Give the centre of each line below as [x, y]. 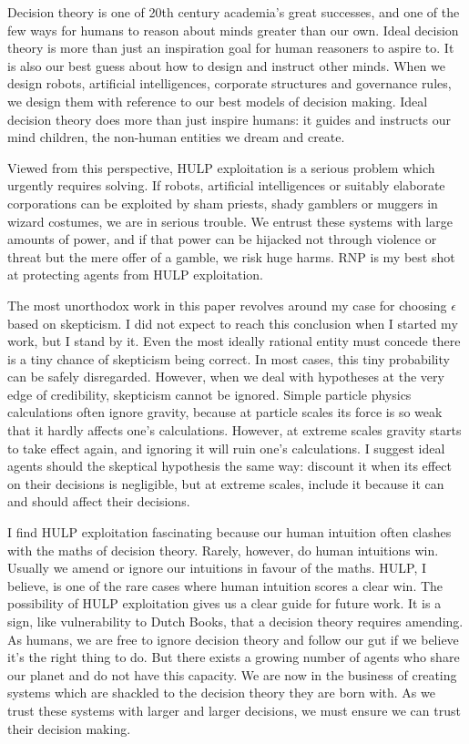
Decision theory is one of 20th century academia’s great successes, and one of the [234, 12]
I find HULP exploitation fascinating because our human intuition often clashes [229, 532]
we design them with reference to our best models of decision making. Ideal [218, 101]
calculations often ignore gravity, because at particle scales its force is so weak [225, 412]
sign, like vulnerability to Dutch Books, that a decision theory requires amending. [235, 621]
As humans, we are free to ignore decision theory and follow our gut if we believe [233, 639]
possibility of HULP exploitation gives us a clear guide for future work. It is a [224, 603]
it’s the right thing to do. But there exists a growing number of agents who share [234, 657]
